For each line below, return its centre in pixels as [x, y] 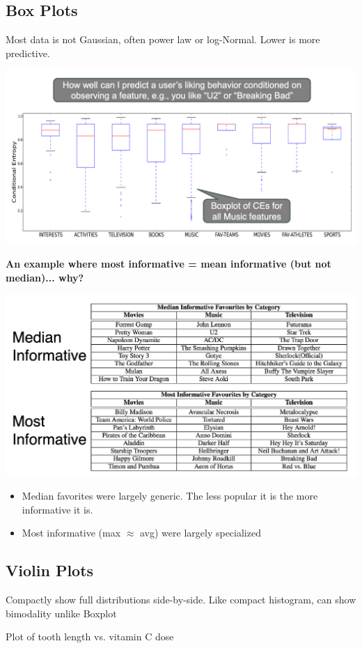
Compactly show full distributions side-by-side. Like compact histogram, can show [181, 600]
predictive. [28, 53]
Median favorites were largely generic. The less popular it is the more [170, 496]
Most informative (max [71, 533]
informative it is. [57, 509]
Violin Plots [50, 570]
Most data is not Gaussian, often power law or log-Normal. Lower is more [163, 39]
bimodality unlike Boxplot [61, 613]
